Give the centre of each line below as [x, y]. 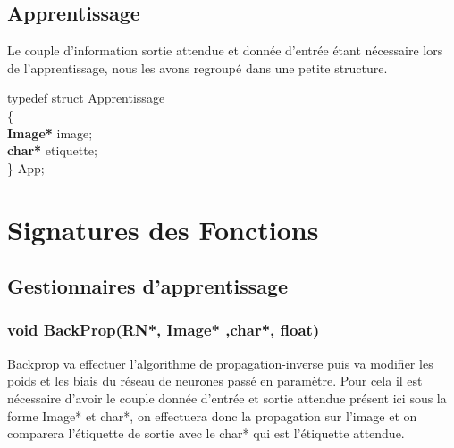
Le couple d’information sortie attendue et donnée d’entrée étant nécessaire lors [225, 50]
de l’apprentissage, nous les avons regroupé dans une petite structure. [198, 67]
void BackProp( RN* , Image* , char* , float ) [164, 330]
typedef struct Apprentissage [86, 98]
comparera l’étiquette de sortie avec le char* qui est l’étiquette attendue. [206, 433]
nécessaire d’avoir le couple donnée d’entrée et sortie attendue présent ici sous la [227, 398]
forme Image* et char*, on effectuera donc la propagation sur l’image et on [212, 415]
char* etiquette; [52, 150]
